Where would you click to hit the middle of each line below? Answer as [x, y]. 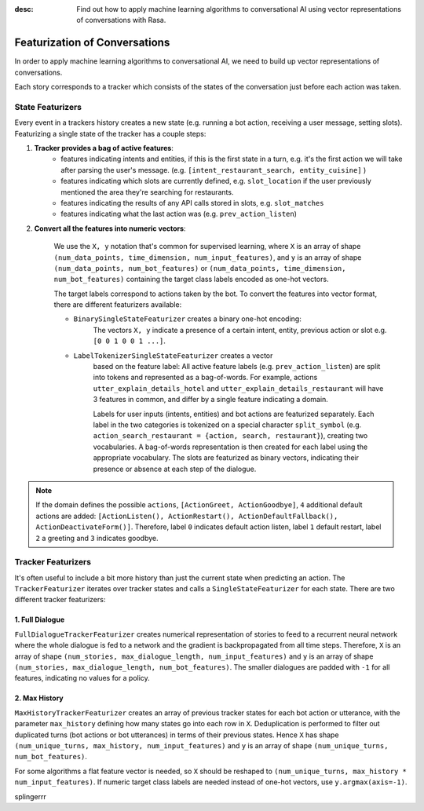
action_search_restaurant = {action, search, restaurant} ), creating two [230, 436]
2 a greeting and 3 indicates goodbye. [97, 538]
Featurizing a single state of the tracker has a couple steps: [110, 133]
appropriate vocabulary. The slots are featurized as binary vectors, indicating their [226, 458]
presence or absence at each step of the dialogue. [175, 469]
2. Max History [39, 698]
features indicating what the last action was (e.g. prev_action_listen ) [179, 214]
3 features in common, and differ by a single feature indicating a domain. [211, 400]
